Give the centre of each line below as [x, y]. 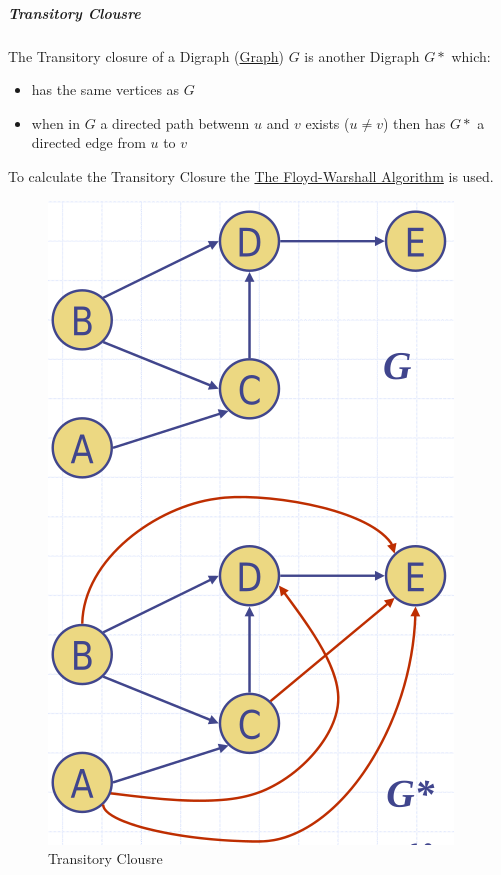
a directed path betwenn [175, 122]
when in [56, 122]
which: [471, 55]
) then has [414, 122]
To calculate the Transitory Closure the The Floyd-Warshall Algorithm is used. [251, 175]
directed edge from [88, 142]
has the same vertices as [105, 89]
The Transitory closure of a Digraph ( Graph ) [146, 55]
